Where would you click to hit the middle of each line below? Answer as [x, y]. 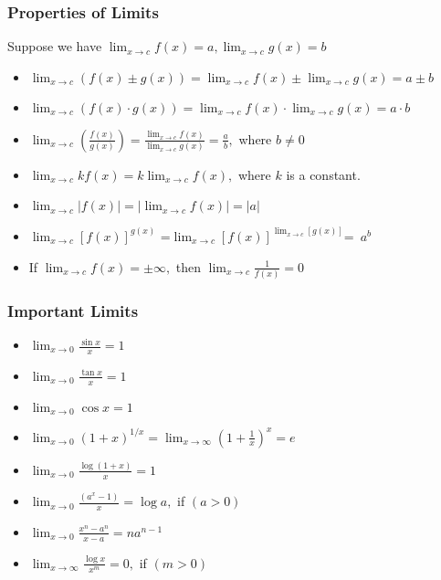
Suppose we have [55, 46]
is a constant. [323, 174]
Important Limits [73, 310]
